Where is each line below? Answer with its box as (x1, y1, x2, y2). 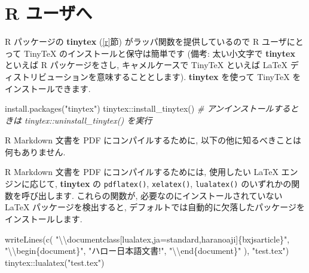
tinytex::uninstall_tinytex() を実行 (25, 114, 152, 126)
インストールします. (5, 212, 82, 225)
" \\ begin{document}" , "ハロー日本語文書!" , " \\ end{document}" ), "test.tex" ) (5, 244, 289, 257)
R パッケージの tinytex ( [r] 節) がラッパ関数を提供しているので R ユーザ (5, 35, 287, 48)
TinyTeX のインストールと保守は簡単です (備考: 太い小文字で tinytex (23, 47, 295, 59)
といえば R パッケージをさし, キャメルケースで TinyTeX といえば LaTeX (5, 59, 288, 71)
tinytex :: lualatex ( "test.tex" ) (5, 256, 105, 268)
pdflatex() (103, 180, 147, 189)
